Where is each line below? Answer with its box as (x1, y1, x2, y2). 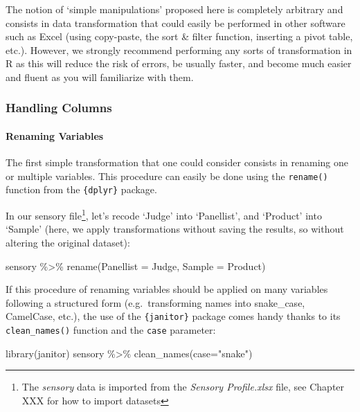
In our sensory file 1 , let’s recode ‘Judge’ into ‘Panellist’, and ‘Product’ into (6, 206, 322, 222)
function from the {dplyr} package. (6, 182, 157, 197)
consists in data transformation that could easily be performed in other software (6, 15, 345, 30)
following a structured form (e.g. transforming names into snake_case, (6, 295, 305, 310)
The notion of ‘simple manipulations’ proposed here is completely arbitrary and (6, 2, 343, 16)
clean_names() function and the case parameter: (6, 322, 216, 337)
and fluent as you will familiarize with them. (6, 69, 194, 84)
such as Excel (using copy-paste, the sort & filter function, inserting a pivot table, (6, 29, 353, 44)
